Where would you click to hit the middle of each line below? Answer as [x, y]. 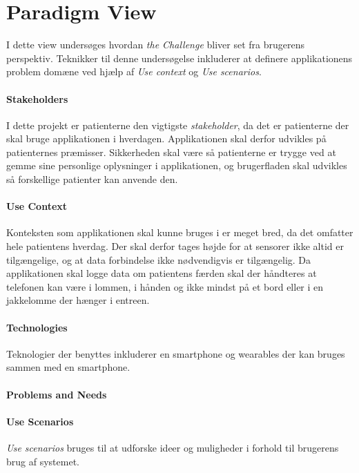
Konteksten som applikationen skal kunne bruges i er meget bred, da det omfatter [180, 232]
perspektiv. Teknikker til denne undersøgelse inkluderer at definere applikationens [179, 58]
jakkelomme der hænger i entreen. [78, 300]
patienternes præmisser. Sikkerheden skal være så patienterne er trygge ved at [171, 152]
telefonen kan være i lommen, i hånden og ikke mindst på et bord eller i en [165, 286]
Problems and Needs [57, 394]
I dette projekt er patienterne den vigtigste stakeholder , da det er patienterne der [178, 125]
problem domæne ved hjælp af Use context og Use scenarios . [134, 71]
